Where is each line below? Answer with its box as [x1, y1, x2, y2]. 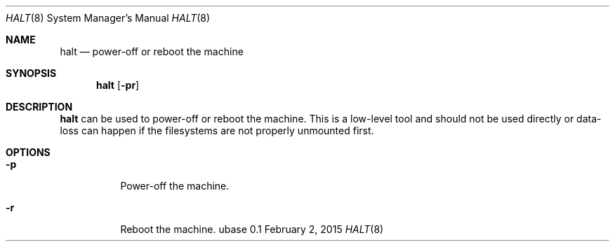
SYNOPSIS [6, 67, 57, 79]
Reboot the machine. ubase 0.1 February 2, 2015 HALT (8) [120, 223, 384, 235]
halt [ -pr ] [96, 79, 140, 91]
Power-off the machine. [120, 180, 230, 192]
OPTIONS [6, 146, 51, 158]
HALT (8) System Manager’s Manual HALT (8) [6, 12, 211, 24]
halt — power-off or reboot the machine [60, 45, 244, 57]
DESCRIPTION [6, 101, 73, 113]
